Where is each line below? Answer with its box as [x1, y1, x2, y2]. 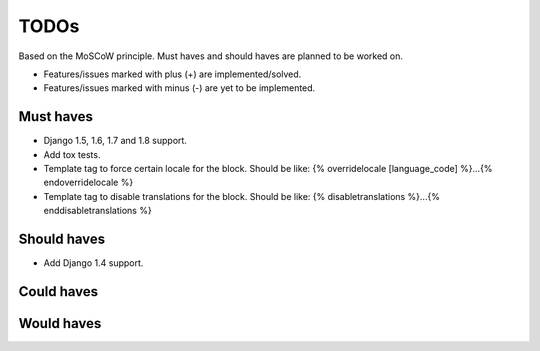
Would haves [18, 315, 102, 332]
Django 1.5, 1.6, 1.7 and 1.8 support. [43, 135, 187, 147]
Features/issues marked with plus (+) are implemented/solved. [43, 68, 302, 80]
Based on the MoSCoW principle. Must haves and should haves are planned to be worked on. [18, 50, 404, 62]
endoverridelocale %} [43, 176, 134, 189]
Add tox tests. [43, 148, 101, 160]
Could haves [18, 283, 99, 300]
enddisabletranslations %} [43, 205, 152, 217]
